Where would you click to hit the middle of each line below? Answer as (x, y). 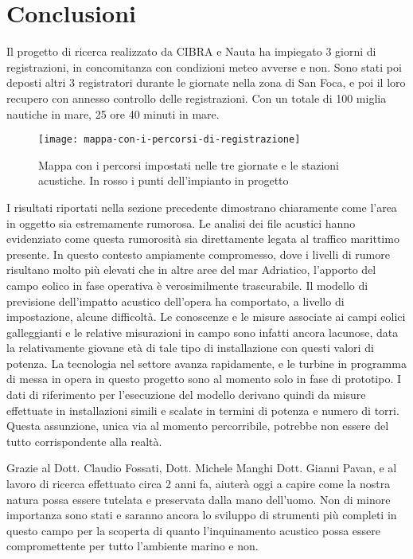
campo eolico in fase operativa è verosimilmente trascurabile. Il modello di (187, 285)
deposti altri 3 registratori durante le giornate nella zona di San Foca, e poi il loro (206, 82)
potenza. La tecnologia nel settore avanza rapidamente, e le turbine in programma (206, 363)
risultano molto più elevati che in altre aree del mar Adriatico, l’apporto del (191, 270)
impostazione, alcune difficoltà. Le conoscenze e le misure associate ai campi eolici (206, 317)
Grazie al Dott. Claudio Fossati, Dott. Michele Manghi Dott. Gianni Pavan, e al (202, 468)
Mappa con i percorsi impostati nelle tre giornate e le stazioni (189, 164)
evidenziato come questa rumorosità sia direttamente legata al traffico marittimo (203, 238)
